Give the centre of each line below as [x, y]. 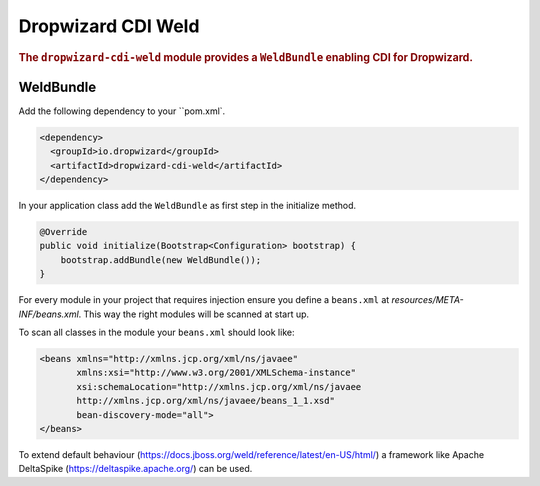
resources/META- [427, 300]
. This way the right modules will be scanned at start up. [194, 314]
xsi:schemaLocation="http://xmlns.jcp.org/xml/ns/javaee [219, 386]
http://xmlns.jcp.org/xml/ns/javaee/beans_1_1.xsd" [205, 401]
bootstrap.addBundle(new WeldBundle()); [161, 259]
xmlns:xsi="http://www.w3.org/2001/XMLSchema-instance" [216, 373]
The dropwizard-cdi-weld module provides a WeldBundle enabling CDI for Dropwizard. [246, 57]
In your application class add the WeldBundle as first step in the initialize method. [187, 206]
